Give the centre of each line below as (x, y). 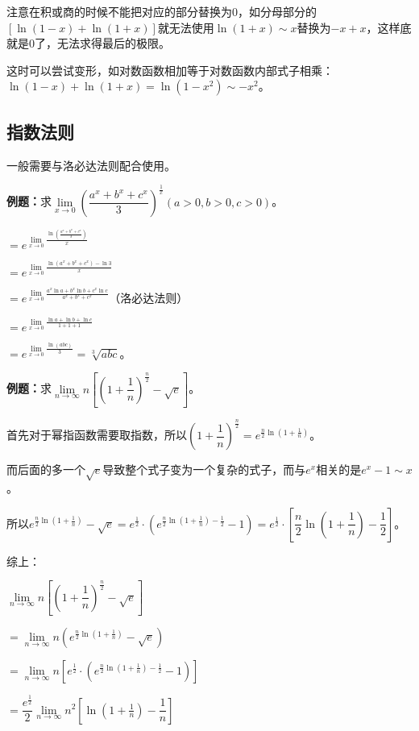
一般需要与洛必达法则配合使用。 (91, 165)
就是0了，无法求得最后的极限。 (88, 43)
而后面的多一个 (46, 469)
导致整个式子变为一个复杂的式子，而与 (204, 469)
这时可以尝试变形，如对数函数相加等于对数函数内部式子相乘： (170, 70)
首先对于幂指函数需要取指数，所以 (97, 435)
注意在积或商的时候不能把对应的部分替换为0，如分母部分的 (162, 11)
